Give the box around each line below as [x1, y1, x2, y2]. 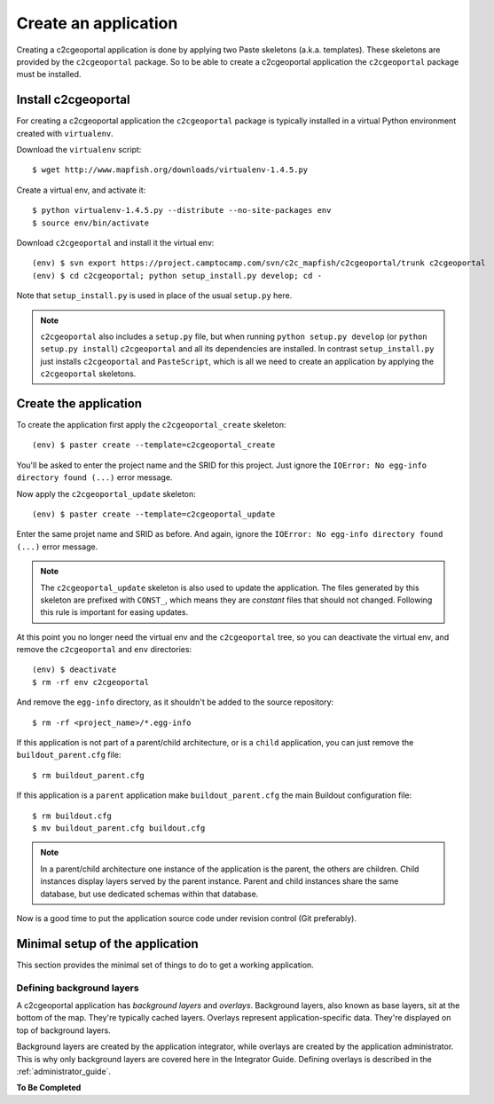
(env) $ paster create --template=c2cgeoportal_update [32, 509, 276, 519]
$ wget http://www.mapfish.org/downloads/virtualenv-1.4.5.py [32, 165, 309, 175]
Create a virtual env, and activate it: [16, 185, 146, 195]
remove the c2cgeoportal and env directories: [16, 644, 192, 655]
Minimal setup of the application [16, 936, 199, 951]
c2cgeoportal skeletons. [40, 368, 137, 379]
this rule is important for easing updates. [40, 607, 189, 618]
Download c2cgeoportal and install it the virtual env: [16, 237, 215, 248]
